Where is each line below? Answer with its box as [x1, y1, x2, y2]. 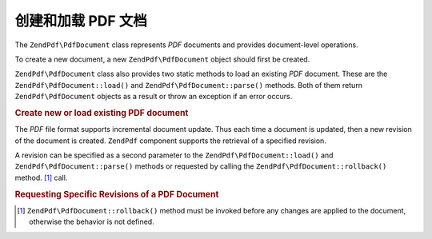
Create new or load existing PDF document [14, 107, 189, 118]
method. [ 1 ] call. [14, 173, 68, 182]
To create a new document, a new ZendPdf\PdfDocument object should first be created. [14, 54, 310, 64]
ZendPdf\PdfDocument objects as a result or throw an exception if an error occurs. [14, 92, 293, 102]
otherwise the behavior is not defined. [29, 217, 155, 227]
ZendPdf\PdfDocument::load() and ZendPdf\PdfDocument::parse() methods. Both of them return [14, 80, 363, 90]
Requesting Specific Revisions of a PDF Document [14, 189, 219, 200]
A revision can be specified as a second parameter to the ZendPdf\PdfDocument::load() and [14, 150, 334, 160]
